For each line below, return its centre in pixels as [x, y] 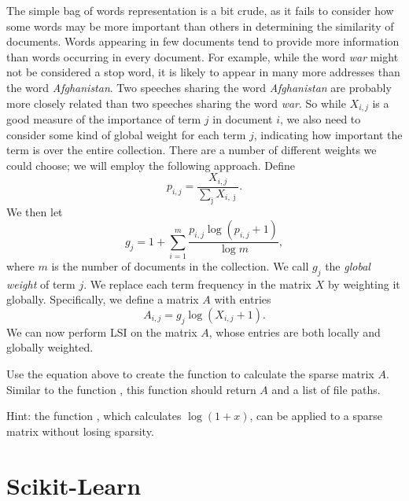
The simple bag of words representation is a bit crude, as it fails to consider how [200, 10]
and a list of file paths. [326, 389]
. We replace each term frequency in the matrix [198, 284]
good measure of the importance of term [104, 119]
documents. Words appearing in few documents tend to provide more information [203, 41]
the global [348, 266]
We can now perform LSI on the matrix [102, 332]
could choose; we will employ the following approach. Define [151, 165]
